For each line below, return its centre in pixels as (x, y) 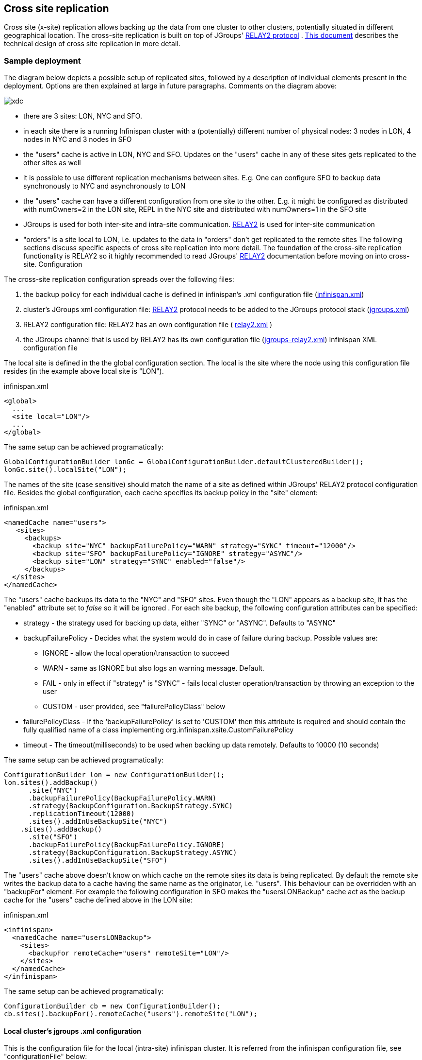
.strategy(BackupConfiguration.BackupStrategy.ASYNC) (133, 853)
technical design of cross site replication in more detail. (92, 44)
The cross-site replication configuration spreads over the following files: (119, 279)
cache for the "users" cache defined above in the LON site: (98, 900)
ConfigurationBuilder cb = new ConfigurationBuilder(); (112, 1006)
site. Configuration (53, 264)
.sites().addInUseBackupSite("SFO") (98, 860)
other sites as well (52, 163)
